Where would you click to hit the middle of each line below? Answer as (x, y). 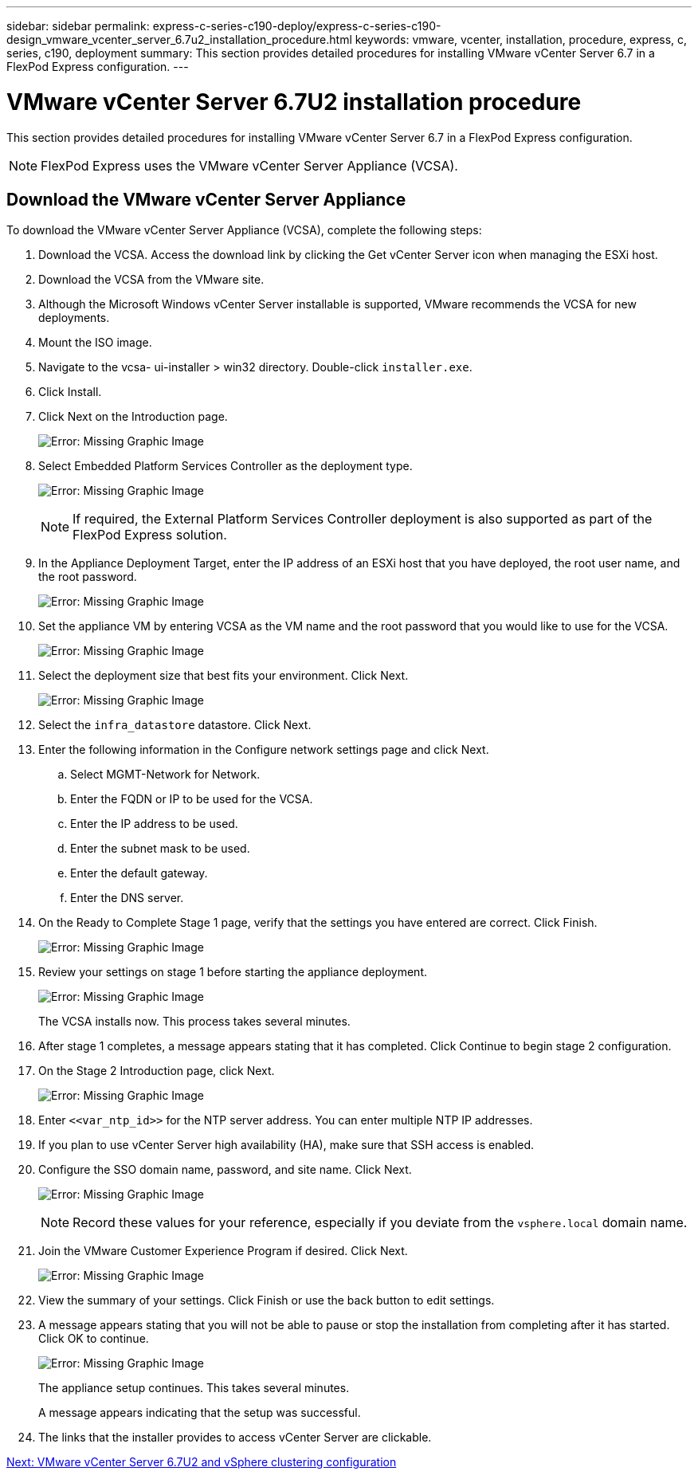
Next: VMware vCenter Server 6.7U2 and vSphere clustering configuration (202, 1462)
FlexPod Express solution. (150, 535)
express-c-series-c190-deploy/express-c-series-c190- (297, 26)
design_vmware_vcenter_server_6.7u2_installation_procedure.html (179, 39)
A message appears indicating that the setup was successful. (200, 1413)
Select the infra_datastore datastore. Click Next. (175, 725)
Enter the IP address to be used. (154, 824)
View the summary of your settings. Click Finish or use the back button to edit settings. (267, 1300)
